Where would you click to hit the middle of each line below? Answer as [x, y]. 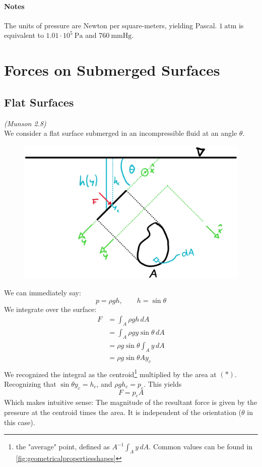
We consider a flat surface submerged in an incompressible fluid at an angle [121, 133]
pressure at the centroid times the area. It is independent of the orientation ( [123, 412]
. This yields [163, 383]
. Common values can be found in [201, 447]
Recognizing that [30, 383]
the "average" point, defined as [63, 447]
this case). [20, 422]
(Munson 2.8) [25, 123]
